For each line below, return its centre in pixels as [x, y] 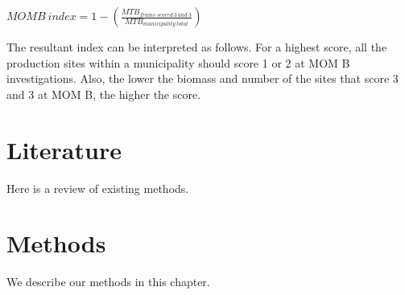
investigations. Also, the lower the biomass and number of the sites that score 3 [202, 78]
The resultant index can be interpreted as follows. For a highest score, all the [197, 47]
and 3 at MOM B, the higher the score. [104, 94]
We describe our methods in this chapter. [108, 282]
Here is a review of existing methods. [98, 188]
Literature [64, 149]
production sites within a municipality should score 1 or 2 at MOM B [178, 62]
